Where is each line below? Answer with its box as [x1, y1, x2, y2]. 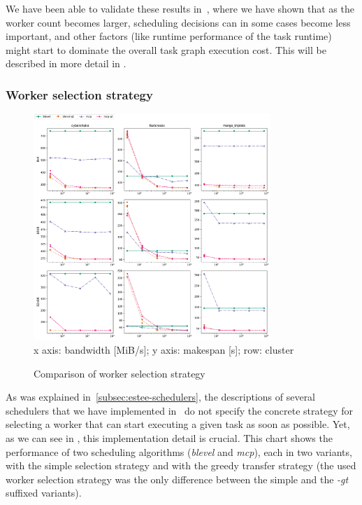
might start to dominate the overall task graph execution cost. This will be [6, 42, 326, 57]
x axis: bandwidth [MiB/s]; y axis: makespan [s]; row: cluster [34, 343, 294, 357]
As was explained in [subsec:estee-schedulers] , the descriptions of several [6, 389, 316, 404]
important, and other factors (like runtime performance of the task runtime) [6, 29, 332, 43]
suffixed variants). [6, 485, 82, 500]
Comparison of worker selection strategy [34, 366, 205, 380]
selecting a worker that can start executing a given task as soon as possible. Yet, [6, 417, 350, 431]
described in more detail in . [6, 56, 126, 71]
